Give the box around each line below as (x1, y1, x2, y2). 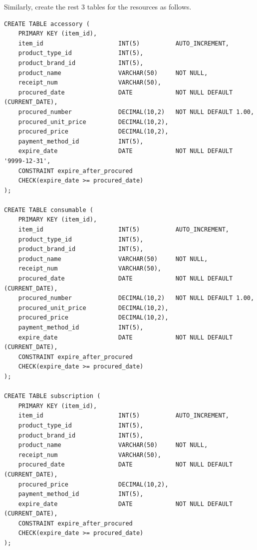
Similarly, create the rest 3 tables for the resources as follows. (4, 1, 192, 11)
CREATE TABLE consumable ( (4, 206, 93, 213)
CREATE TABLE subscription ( (4, 392, 101, 400)
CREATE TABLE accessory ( (4, 20, 90, 27)
